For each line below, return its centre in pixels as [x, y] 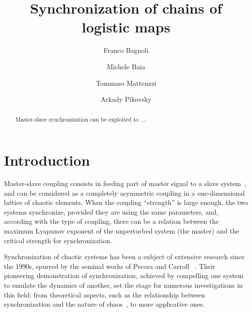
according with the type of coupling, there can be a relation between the [111, 221]
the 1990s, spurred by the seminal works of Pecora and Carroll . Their [110, 266]
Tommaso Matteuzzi [126, 83]
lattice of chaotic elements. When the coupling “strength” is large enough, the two [126, 202]
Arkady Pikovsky [126, 99]
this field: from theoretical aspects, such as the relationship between [105, 294]
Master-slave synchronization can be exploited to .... [81, 119]
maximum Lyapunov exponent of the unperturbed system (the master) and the [122, 231]
